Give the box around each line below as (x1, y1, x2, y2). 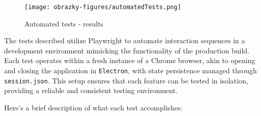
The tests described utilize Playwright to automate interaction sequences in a (4, 35, 245, 46)
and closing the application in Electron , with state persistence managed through (4, 65, 257, 76)
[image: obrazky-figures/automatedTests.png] (24, 4, 181, 11)
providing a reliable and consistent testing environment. (4, 85, 178, 96)
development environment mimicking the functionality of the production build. (4, 45, 249, 55)
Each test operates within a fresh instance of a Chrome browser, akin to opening (4, 55, 255, 66)
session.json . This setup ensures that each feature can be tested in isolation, (4, 75, 248, 85)
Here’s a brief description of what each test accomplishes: (4, 102, 183, 112)
